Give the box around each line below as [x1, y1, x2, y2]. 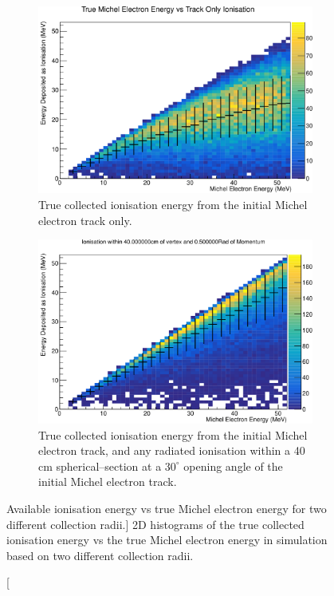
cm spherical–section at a [38, 457, 162, 474]
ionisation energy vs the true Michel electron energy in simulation [6, 531, 328, 548]
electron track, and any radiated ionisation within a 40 [38, 442, 305, 459]
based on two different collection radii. [6, 547, 194, 563]
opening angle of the [183, 457, 283, 474]
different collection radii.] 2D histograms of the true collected [6, 515, 305, 532]
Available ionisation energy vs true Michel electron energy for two [6, 500, 327, 517]
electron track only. [38, 211, 132, 228]
